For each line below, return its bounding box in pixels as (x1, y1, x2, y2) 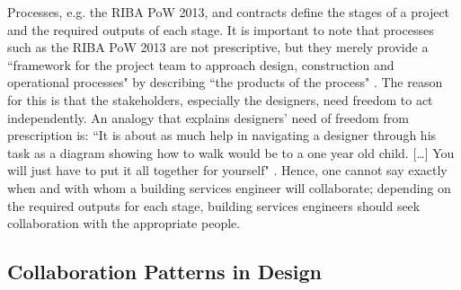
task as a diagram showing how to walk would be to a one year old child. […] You (7, 143, 455, 162)
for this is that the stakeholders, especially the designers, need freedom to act (7, 90, 433, 109)
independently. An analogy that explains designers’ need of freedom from (7, 108, 409, 127)
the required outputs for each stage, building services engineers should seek (7, 196, 421, 215)
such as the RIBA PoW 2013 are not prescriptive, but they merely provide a (7, 38, 429, 57)
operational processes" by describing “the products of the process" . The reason (7, 73, 443, 92)
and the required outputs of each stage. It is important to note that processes (7, 20, 434, 39)
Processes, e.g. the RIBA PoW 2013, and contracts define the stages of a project (7, 3, 450, 21)
